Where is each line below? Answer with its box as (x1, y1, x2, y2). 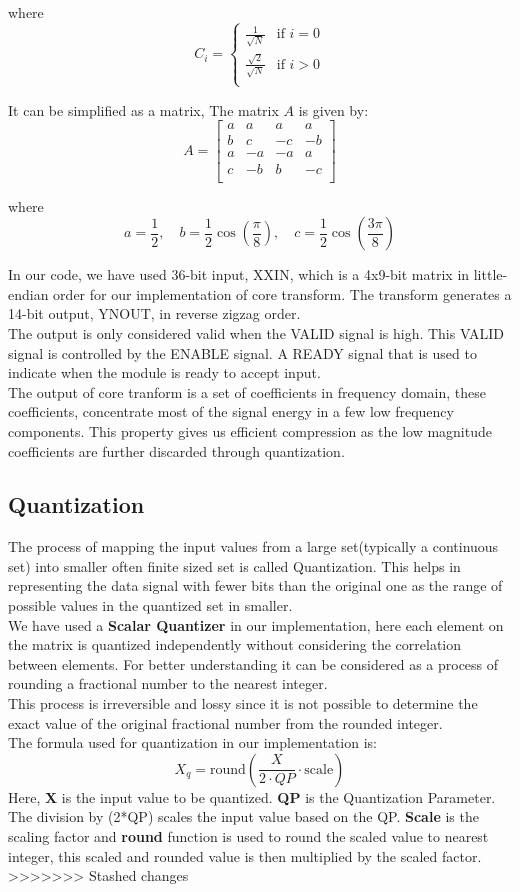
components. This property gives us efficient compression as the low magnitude (8, 420, 492, 441)
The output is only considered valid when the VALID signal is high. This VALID (8, 322, 504, 343)
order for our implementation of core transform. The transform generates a (53, 283, 512, 304)
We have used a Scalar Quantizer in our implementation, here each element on (8, 614, 504, 635)
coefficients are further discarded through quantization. (8, 440, 345, 461)
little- (473, 264, 508, 285)
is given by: (298, 99, 369, 120)
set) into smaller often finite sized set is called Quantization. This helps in (8, 555, 461, 576)
